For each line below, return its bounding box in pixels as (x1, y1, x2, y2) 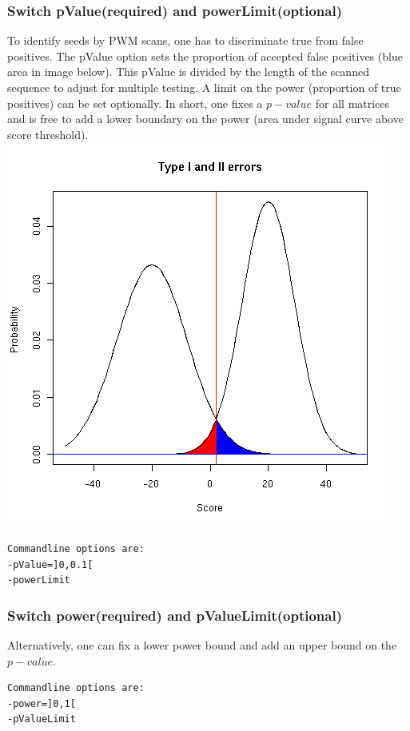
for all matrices (315, 94, 390, 111)
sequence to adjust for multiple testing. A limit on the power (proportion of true (7, 79, 401, 95)
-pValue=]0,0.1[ (7, 558, 94, 570)
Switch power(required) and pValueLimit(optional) (7, 605, 342, 625)
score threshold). (7, 125, 89, 142)
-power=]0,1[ (7, 697, 76, 709)
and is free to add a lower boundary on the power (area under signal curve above (7, 110, 404, 127)
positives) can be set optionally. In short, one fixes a (7, 94, 263, 111)
